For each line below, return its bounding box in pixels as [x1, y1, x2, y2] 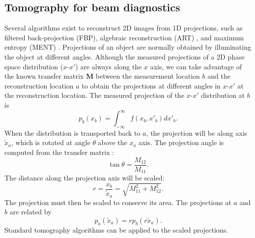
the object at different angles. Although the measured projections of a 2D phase [4, 51, 245, 61]
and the [207, 71, 230, 81]
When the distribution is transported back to [4, 127, 141, 138]
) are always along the [75, 61, 142, 71]
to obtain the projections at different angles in [82, 80, 221, 90]
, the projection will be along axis [146, 127, 248, 138]
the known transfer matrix [4, 71, 84, 81]
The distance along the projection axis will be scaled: [4, 173, 165, 183]
